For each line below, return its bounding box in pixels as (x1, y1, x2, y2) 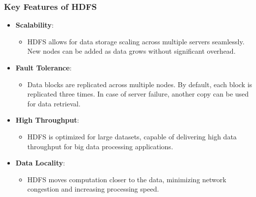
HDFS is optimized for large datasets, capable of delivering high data (27, 131, 237, 141)
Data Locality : (15, 158, 65, 168)
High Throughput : (15, 115, 79, 125)
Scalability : (15, 20, 54, 30)
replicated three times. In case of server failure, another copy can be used (27, 89, 249, 99)
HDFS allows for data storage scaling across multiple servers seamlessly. (27, 36, 245, 46)
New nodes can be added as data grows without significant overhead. (27, 46, 236, 56)
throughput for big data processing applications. (27, 141, 173, 151)
